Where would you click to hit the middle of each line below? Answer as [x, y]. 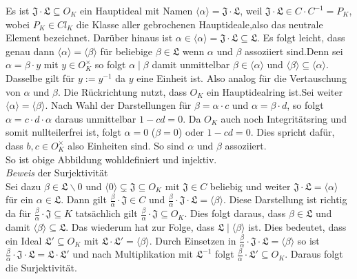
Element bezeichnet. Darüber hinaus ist [89, 38]
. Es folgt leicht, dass [301, 38]
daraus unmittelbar [95, 118]
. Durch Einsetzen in [193, 240]
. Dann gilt [84, 199]
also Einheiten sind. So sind [126, 145]
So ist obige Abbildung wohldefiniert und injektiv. [111, 159]
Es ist [18, 10]
